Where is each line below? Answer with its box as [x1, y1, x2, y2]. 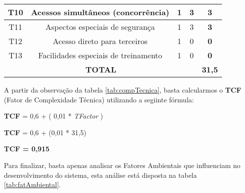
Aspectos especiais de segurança [45, 21, 155, 32]
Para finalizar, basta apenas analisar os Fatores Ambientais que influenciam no [4, 160, 241, 170]
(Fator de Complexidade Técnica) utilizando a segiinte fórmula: [4, 94, 194, 104]
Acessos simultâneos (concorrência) [31, 6, 170, 18]
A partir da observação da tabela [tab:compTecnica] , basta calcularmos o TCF [4, 85, 242, 95]
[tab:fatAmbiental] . [4, 179, 61, 190]
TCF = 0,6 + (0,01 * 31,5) [4, 127, 87, 137]
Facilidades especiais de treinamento [38, 49, 162, 61]
